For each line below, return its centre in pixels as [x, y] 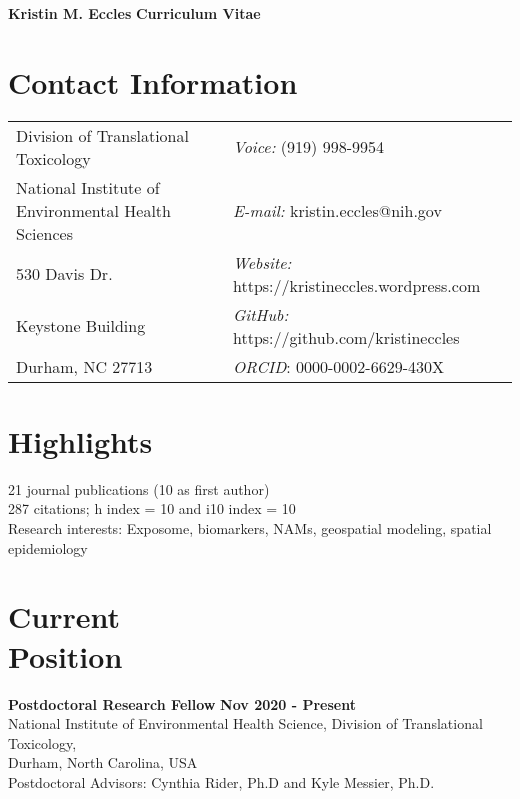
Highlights [80, 440]
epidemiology [48, 547]
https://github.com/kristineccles [346, 337]
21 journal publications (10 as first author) [139, 488]
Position [65, 655]
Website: [262, 262]
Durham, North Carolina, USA [103, 762]
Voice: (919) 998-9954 [308, 147]
